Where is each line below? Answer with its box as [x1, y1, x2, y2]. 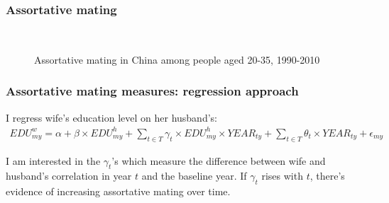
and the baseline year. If [141, 168, 247, 183]
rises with [261, 168, 303, 183]
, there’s [309, 168, 345, 183]
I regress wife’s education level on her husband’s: [6, 110, 217, 124]
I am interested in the [6, 153, 101, 168]
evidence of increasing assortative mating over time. [6, 184, 231, 199]
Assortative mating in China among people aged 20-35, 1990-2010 [34, 52, 320, 66]
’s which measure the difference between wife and [111, 153, 326, 168]
